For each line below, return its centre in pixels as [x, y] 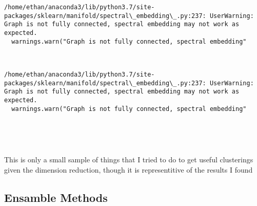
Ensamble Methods [56, 197]
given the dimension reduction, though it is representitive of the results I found [128, 169]
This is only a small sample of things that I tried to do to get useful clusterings [129, 160]
